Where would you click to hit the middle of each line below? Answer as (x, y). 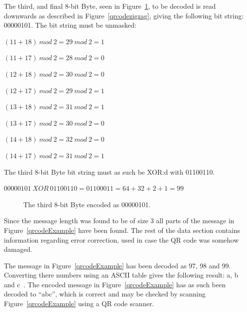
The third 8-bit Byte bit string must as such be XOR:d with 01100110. (109, 172)
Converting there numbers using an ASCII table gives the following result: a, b (121, 275)
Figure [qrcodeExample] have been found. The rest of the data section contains (122, 230)
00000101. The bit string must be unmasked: (70, 25)
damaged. (18, 249)
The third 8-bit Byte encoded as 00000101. (87, 204)
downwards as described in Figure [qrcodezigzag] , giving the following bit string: (124, 15)
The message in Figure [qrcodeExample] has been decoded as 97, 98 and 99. (117, 265)
